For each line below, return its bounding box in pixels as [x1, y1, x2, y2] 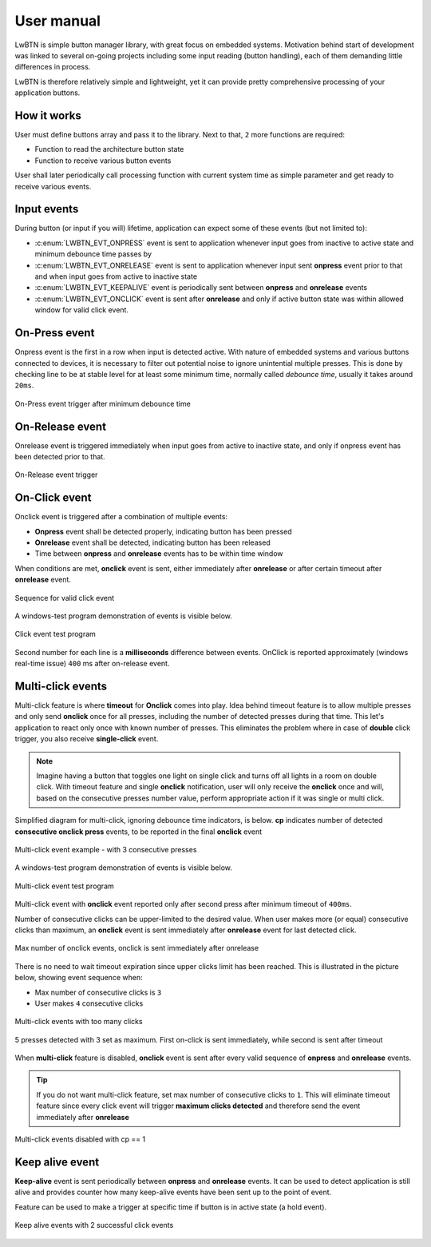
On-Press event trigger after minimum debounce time [14, 399, 191, 408]
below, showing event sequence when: [14, 973, 143, 983]
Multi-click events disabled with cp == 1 [14, 1134, 146, 1144]
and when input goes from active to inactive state [34, 272, 198, 281]
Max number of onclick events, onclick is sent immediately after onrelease [14, 943, 259, 953]
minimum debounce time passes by [34, 249, 152, 259]
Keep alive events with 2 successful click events [14, 1221, 174, 1230]
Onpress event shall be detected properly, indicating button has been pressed [34, 526, 293, 536]
